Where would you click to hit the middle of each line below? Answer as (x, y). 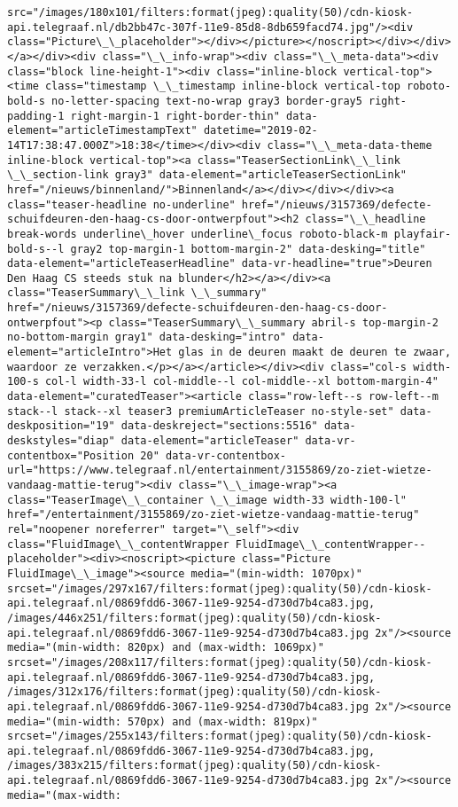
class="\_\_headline (365, 219)
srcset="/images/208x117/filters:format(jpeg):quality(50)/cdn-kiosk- (220, 662)
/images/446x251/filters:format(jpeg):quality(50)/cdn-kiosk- (194, 618)
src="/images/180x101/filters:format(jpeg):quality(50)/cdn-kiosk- (210, 12)
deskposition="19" (61, 426)
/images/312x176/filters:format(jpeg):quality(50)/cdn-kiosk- (194, 692)
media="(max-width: (64, 795)
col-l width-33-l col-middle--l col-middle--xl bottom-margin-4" (241, 382)
